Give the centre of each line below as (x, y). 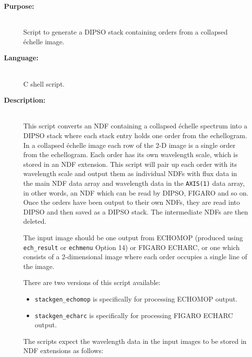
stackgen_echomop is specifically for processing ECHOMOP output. (136, 298)
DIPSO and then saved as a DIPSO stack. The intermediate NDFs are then (136, 211)
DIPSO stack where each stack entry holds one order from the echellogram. (135, 135)
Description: (25, 100)
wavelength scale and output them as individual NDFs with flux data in (130, 173)
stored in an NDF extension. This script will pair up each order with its (130, 164)
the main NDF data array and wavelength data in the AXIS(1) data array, (134, 183)
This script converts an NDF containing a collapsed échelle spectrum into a (135, 126)
